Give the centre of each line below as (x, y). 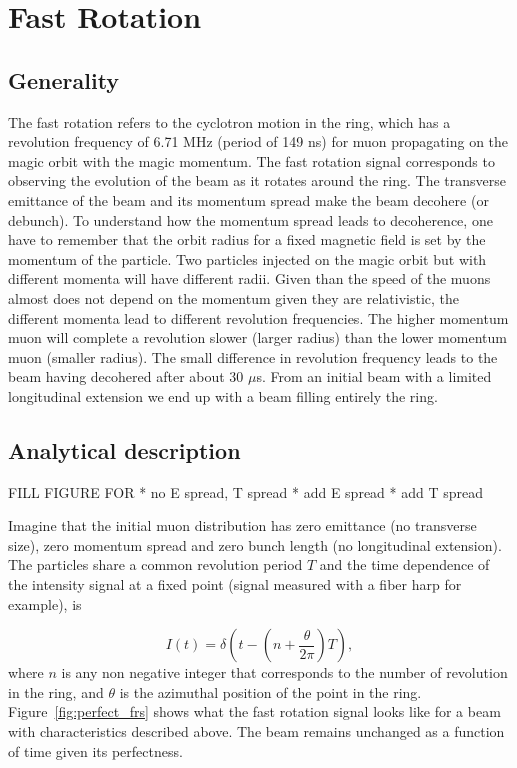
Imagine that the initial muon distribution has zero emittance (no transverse (242, 525)
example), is (45, 603)
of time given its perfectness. (95, 750)
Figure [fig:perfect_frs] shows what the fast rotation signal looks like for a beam (254, 711)
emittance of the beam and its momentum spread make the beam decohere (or (248, 199)
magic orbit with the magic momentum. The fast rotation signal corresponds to (251, 160)
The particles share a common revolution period (155, 564)
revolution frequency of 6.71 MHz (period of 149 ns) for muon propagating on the (258, 141)
